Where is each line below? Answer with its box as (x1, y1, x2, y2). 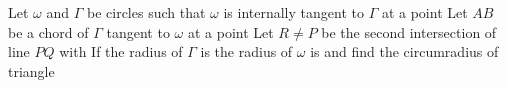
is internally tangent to (223, 2, 364, 22)
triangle (8, 60, 55, 81)
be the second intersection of (321, 21, 497, 42)
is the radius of (200, 41, 293, 62)
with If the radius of (59, 41, 183, 62)
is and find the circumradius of (310, 41, 499, 62)
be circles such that (86, 2, 206, 22)
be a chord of (8, 21, 89, 42)
